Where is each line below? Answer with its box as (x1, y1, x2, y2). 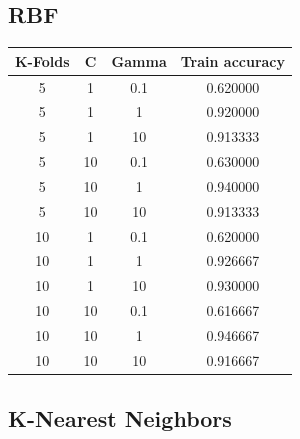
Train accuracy (180, 50, 286, 71)
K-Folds (15, 50, 70, 71)
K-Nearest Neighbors (8, 403, 232, 434)
